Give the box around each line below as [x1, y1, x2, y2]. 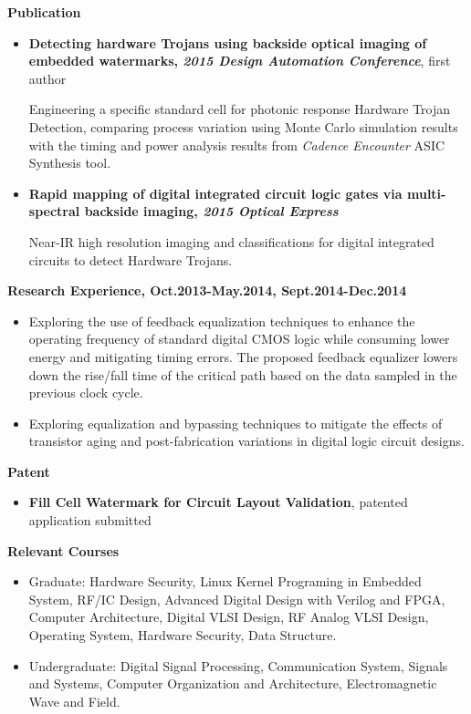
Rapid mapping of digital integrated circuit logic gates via [28, 183, 403, 202]
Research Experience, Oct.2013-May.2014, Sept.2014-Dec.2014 [7, 281, 407, 300]
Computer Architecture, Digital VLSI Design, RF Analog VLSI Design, [28, 607, 429, 626]
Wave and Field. [28, 691, 120, 710]
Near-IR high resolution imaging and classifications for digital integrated [28, 232, 434, 251]
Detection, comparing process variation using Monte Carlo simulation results [28, 117, 458, 136]
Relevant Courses [7, 541, 120, 560]
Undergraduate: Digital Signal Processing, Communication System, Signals [28, 656, 448, 675]
